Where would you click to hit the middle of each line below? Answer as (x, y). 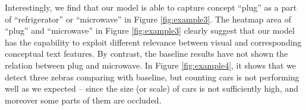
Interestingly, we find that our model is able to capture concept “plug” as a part (151, 7)
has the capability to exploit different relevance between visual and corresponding (153, 42)
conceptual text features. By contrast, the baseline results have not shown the (146, 54)
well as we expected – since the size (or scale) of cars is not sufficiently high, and (152, 88)
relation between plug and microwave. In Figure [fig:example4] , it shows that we (151, 65)
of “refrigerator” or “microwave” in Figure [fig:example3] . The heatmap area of (148, 19)
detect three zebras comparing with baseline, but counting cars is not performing (152, 77)
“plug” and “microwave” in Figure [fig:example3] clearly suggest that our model (150, 30)
